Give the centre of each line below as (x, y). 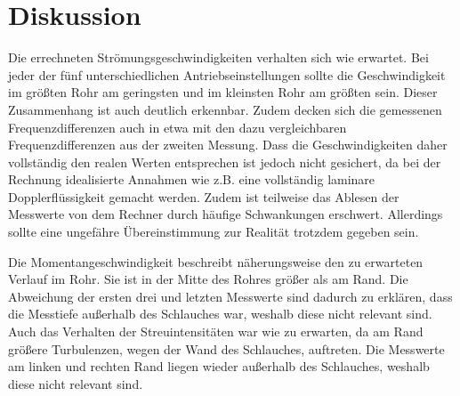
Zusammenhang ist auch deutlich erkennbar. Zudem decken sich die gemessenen (225, 109)
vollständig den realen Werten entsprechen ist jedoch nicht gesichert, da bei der (225, 162)
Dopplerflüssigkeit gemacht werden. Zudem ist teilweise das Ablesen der (204, 196)
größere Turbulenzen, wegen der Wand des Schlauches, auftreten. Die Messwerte (226, 348)
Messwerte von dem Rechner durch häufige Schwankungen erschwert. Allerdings (226, 214)
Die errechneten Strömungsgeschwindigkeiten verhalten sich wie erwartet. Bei (218, 57)
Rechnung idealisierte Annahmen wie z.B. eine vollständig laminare (192, 179)
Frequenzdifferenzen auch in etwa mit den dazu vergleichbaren (178, 127)
